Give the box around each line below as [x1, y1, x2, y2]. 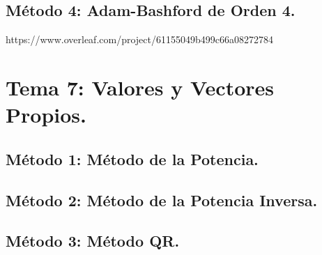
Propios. [6, 100, 86, 129]
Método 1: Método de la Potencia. [6, 148, 259, 169]
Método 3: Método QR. [6, 230, 180, 252]
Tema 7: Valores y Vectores [6, 72, 275, 101]
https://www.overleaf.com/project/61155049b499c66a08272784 [6, 32, 273, 47]
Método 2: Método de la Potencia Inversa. [6, 189, 318, 210]
